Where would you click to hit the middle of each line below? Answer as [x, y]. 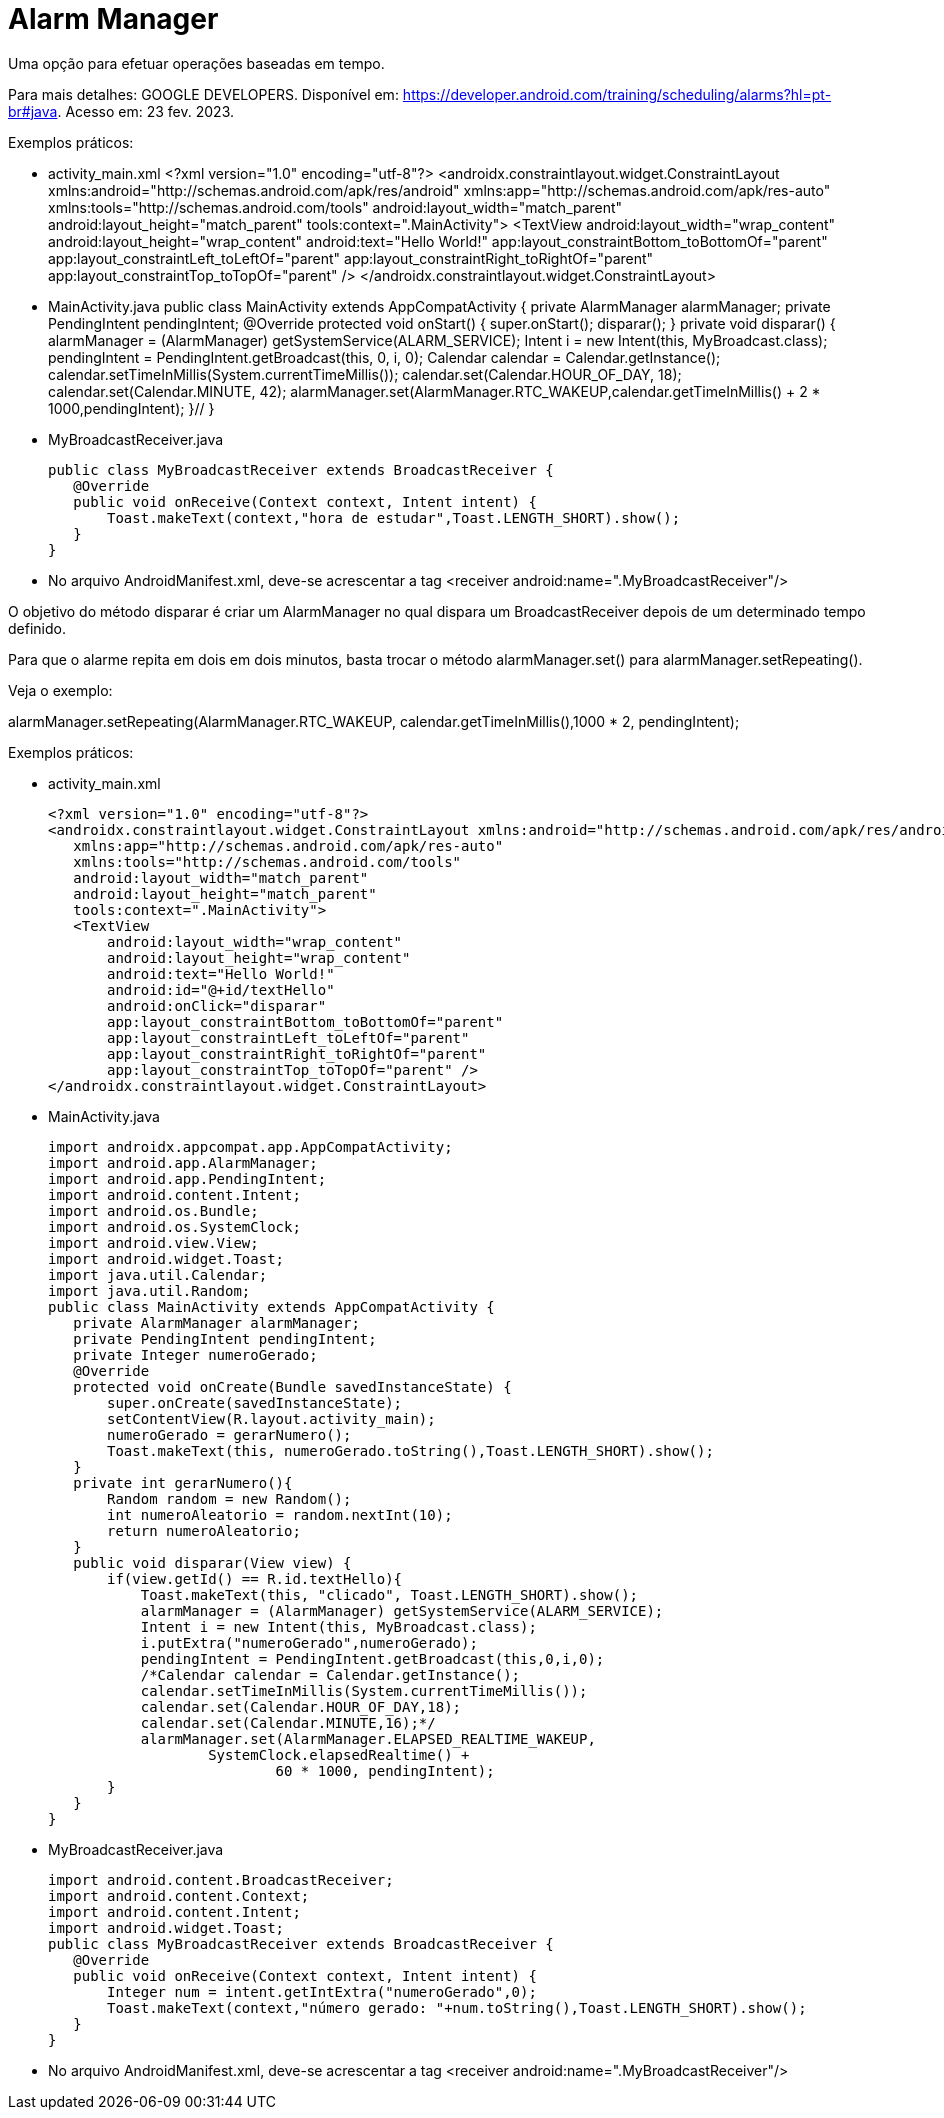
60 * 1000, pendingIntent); [385, 1770]
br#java [33, 111]
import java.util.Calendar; [158, 1274]
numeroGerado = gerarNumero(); [229, 1434]
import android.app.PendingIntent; [187, 1178]
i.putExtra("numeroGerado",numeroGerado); [309, 1642]
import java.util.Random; [149, 1290]
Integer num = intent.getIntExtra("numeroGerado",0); [322, 1991]
